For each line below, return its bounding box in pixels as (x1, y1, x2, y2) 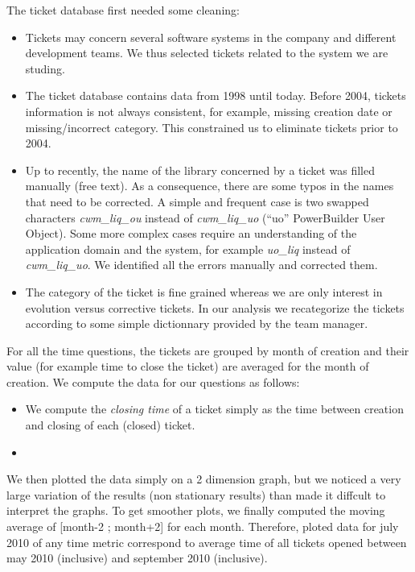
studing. (25, 60, 65, 77)
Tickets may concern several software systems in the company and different (25, 28, 397, 45)
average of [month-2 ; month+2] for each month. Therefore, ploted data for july (6, 518, 399, 535)
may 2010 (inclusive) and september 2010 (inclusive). (6, 549, 268, 566)
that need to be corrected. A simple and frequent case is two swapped (25, 193, 369, 209)
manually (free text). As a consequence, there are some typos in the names (25, 177, 394, 194)
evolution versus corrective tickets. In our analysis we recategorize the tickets (25, 299, 405, 316)
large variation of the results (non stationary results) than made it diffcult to (6, 486, 386, 503)
